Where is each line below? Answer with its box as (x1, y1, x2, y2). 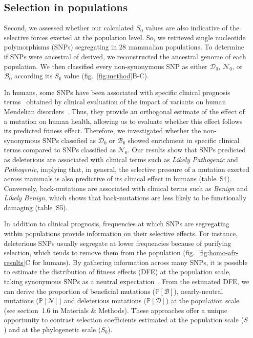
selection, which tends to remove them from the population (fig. (4, 247, 195, 258)
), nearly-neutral (174, 286, 223, 296)
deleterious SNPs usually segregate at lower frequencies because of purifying (4, 238, 232, 248)
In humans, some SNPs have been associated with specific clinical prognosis (4, 87, 231, 97)
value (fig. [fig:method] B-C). (63, 71, 149, 81)
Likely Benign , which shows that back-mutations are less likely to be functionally (4, 193, 247, 203)
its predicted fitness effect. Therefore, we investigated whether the (4, 125, 201, 136)
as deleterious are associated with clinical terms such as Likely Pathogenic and (4, 154, 238, 164)
